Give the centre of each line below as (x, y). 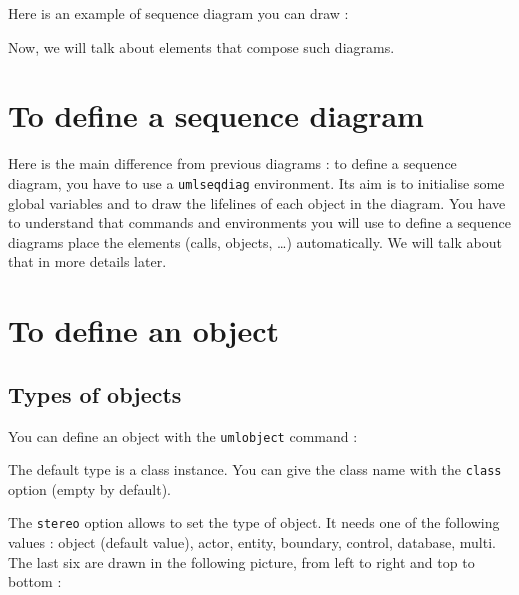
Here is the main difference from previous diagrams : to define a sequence (232, 163)
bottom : (35, 581)
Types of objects (95, 393)
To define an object (144, 330)
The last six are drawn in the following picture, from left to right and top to (241, 561)
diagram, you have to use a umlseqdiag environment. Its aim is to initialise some (256, 182)
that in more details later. (87, 261)
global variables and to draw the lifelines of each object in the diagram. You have (257, 202)
